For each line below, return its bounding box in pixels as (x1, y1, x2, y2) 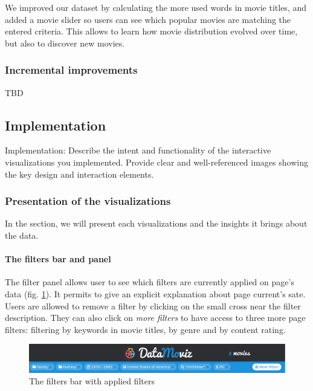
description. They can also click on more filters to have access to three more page (5, 311, 306, 324)
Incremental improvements (5, 62, 138, 77)
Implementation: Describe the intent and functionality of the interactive (5, 144, 271, 157)
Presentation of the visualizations (5, 193, 171, 208)
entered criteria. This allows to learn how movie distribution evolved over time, (5, 25, 298, 37)
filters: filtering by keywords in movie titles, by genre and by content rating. (5, 323, 286, 335)
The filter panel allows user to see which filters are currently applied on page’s (5, 276, 294, 288)
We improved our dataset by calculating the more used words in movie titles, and (5, 1, 306, 13)
